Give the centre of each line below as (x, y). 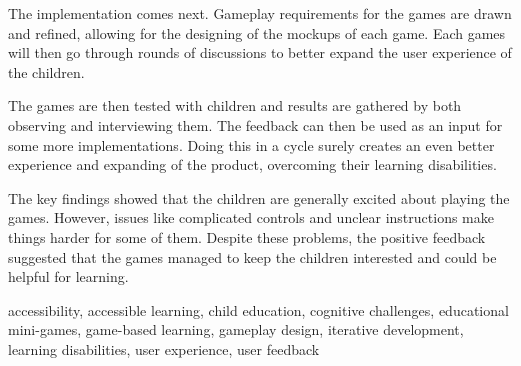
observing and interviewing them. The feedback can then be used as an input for (255, 124)
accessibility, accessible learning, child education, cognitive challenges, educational (258, 309)
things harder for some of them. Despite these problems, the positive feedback (247, 236)
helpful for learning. (68, 276)
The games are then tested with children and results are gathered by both (235, 105)
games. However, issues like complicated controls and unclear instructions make (251, 217)
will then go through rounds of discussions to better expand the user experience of (260, 52)
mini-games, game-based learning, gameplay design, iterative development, (236, 329)
